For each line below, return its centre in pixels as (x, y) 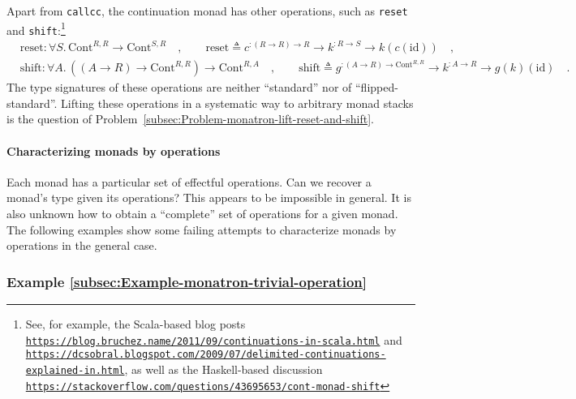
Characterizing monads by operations (114, 150)
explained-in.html (75, 370)
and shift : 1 (36, 28)
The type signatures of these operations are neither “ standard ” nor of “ (184, 87)
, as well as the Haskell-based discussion (224, 369)
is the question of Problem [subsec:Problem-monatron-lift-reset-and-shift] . (190, 119)
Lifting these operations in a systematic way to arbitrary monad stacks (237, 103)
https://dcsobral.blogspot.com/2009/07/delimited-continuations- (206, 355)
